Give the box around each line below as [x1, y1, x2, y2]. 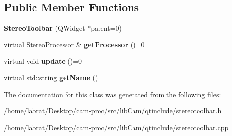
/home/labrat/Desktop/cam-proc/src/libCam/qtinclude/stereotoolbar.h [4, 105, 222, 116]
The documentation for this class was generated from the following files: [4, 89, 221, 99]
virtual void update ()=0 [4, 56, 82, 66]
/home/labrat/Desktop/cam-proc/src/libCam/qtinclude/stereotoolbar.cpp [4, 122, 229, 132]
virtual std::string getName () [4, 72, 98, 82]
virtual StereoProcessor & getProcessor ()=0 [4, 39, 145, 49]
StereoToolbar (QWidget [4, 23, 85, 33]
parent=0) [91, 23, 122, 33]
